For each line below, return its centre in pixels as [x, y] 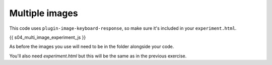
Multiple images [44, 13]
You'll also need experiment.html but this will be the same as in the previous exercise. [98, 56]
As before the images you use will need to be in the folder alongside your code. [92, 47]
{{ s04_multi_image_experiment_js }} [48, 37]
